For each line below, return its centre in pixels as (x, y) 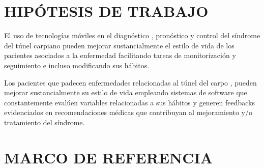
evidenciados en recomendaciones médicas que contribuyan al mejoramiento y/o (128, 112)
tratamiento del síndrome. (45, 122)
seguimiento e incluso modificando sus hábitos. (77, 65)
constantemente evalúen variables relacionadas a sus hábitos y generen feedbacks (129, 102)
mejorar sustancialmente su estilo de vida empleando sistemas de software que (126, 92)
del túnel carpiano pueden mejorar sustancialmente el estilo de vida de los (119, 45)
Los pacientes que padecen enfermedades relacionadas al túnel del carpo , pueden (130, 82)
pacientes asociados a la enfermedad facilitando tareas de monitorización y (120, 55)
